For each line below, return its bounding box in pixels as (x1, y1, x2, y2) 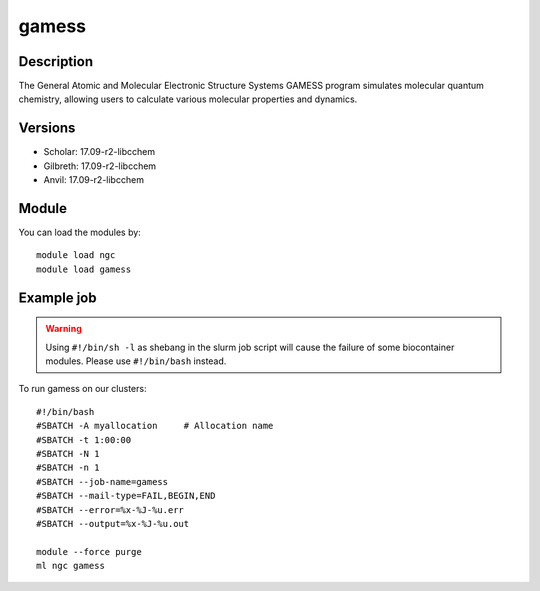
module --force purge (36, 546, 142, 557)
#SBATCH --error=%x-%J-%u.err (36, 504, 185, 515)
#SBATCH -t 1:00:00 (36, 434, 132, 445)
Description (18, 53, 94, 70)
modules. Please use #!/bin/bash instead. (45, 355, 227, 367)
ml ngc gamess (36, 560, 105, 572)
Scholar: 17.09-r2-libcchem (43, 146, 155, 158)
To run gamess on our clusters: (18, 383, 147, 395)
